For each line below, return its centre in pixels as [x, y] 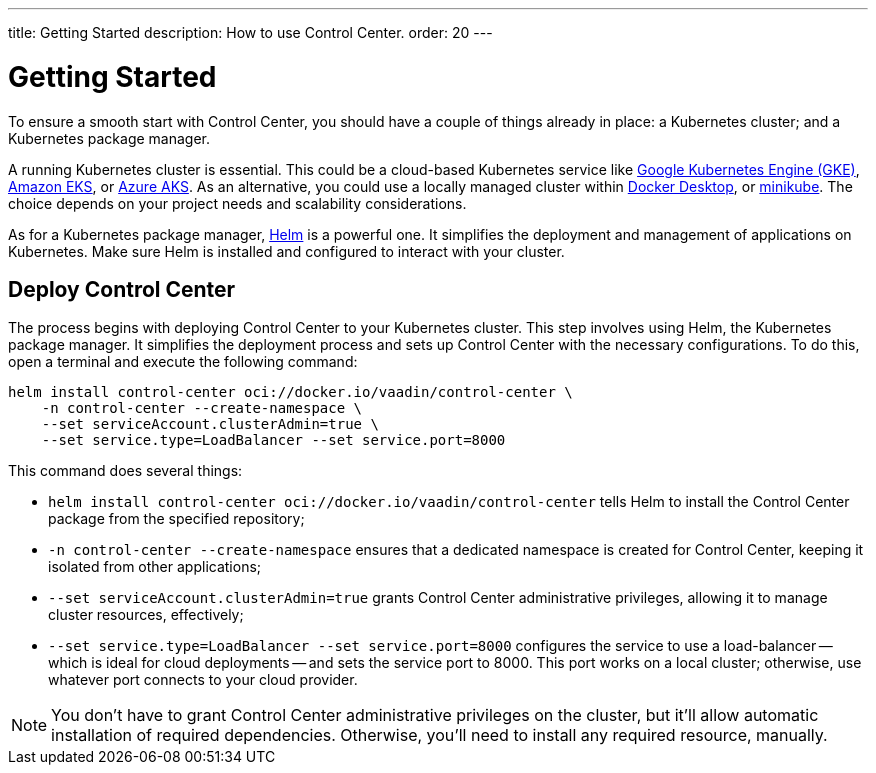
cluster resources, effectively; [146, 615]
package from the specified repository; [176, 519]
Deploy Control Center [122, 289]
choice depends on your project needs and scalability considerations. [237, 203]
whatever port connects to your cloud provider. [203, 680]
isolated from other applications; [155, 567]
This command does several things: [125, 471]
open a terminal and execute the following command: [183, 362]
